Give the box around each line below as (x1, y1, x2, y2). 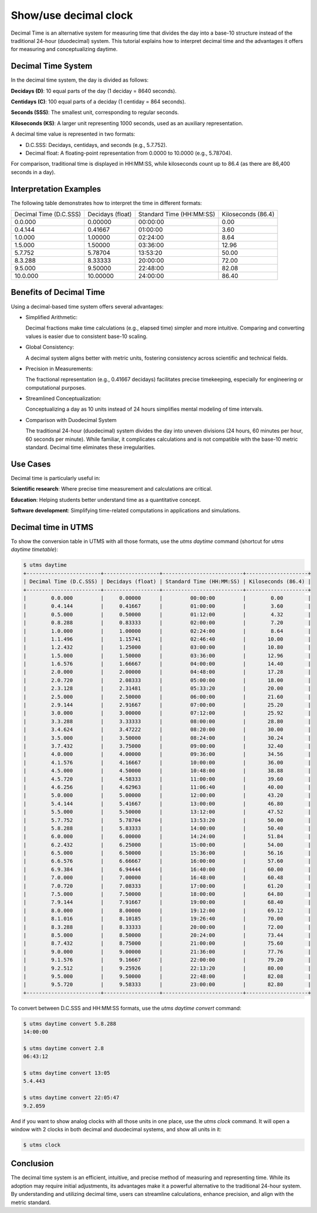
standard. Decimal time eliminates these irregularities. (25, 444, 156, 451)
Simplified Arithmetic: (25, 313, 77, 320)
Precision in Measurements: (25, 365, 93, 372)
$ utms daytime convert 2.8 (23, 1045, 104, 1051)
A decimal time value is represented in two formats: (11, 130, 136, 138)
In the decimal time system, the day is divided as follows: (11, 76, 149, 83)
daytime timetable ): (11, 546, 58, 553)
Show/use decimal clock (11, 9, 133, 22)
